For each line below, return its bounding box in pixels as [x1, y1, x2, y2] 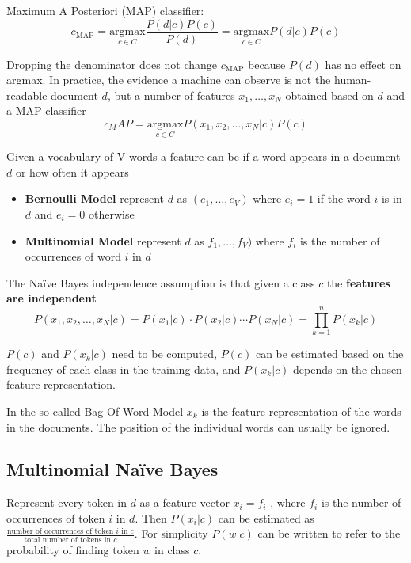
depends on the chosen [293, 360, 402, 377]
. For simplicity [134, 525, 208, 542]
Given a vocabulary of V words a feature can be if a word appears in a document [6, 148, 401, 165]
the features [326, 274, 390, 291]
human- [333, 71, 371, 88]
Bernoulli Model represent [25, 190, 164, 207]
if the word [317, 190, 371, 207]
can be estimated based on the [255, 345, 404, 362]
